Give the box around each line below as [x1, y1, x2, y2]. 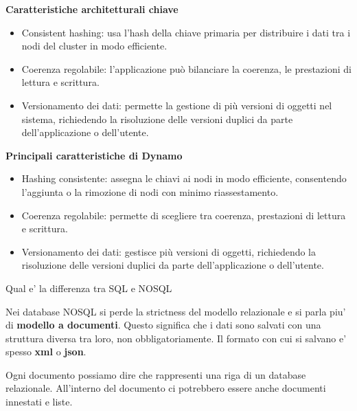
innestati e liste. [5, 395, 73, 409]
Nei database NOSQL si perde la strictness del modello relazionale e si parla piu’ [5, 304, 346, 318]
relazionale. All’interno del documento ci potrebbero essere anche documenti [5, 381, 326, 395]
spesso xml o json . [5, 344, 87, 359]
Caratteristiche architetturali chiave [5, 2, 178, 16]
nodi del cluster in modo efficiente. [21, 38, 168, 53]
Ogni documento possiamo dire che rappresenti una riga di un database [5, 367, 306, 381]
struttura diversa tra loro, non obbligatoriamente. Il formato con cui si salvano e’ [5, 331, 347, 345]
